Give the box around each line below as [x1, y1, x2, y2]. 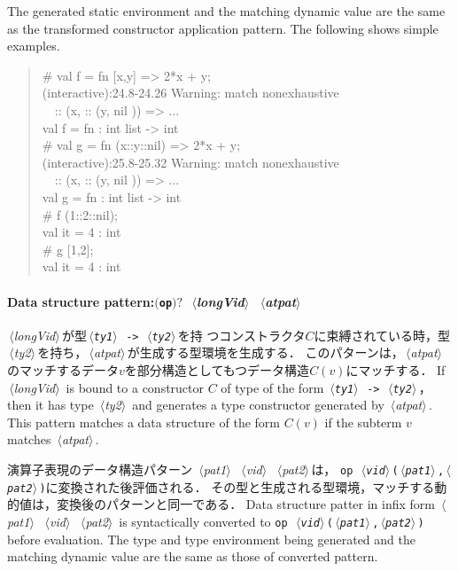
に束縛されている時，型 [314, 325, 451, 344]
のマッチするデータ [7, 361, 119, 379]
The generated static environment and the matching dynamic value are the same [7, 2, 446, 20]
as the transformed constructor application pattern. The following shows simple [7, 19, 439, 37]
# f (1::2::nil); [42, 205, 118, 223]
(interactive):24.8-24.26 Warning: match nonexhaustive [42, 83, 339, 102]
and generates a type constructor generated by [132, 395, 384, 414]
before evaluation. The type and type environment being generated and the [7, 529, 415, 548]
